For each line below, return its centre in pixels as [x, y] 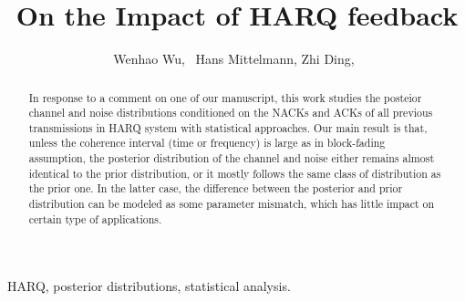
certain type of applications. [95, 218]
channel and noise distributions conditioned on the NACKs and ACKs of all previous [231, 113]
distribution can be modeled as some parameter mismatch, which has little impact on [232, 204]
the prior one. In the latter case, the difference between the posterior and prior [216, 188]
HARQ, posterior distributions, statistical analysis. [149, 286]
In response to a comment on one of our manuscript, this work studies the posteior [225, 97]
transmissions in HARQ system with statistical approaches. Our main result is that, [228, 127]
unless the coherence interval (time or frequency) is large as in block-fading [207, 143]
